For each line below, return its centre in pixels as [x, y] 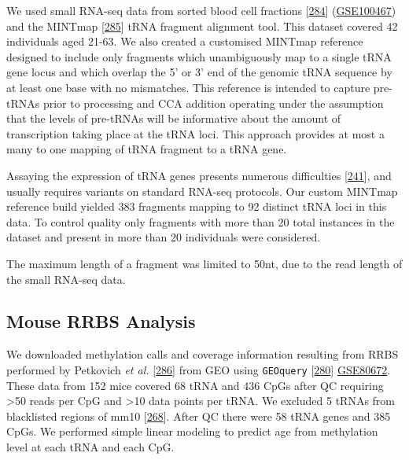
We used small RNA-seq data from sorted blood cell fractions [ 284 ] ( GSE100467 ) [201, 10]
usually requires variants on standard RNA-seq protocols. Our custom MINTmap [202, 191]
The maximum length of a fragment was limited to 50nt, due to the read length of [204, 263]
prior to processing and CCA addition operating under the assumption [213, 103]
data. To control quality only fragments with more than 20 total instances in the [201, 221]
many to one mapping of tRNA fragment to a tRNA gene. [147, 149]
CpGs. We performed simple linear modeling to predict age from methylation [192, 431]
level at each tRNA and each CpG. [90, 446]
